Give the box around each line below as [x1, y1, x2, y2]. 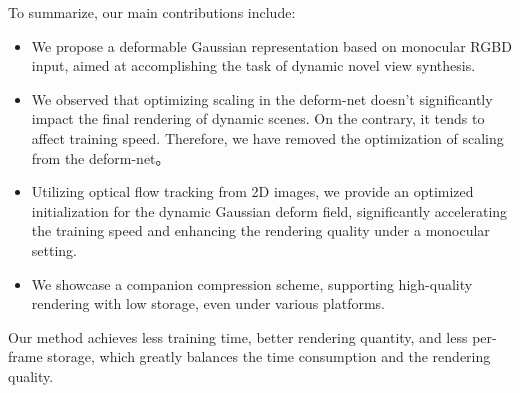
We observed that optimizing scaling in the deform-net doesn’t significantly [31, 88, 493, 109]
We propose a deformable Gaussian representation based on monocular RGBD [31, 35, 512, 56]
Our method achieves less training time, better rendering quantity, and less [8, 326, 468, 347]
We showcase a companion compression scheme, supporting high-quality [31, 273, 473, 294]
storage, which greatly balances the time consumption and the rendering [47, 346, 491, 367]
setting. [31, 239, 77, 260]
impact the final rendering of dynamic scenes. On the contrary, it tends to [31, 108, 485, 129]
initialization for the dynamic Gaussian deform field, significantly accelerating [31, 200, 508, 221]
